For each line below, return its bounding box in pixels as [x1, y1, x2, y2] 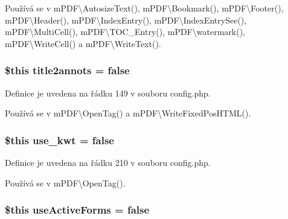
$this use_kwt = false [5, 132, 114, 147]
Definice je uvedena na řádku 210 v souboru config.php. [5, 156, 211, 168]
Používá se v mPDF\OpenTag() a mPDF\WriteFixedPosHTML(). [5, 107, 251, 119]
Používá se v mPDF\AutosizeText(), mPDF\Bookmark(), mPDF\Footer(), [5, 2, 284, 14]
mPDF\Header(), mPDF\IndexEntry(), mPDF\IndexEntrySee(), [5, 13, 247, 26]
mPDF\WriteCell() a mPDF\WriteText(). [5, 37, 161, 49]
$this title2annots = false [5, 63, 130, 78]
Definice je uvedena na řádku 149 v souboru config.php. [5, 86, 211, 99]
